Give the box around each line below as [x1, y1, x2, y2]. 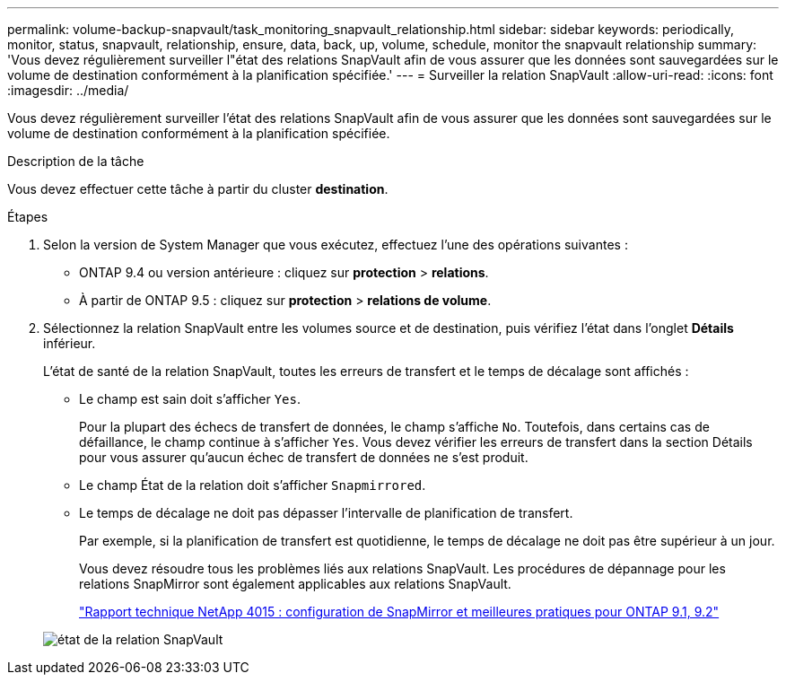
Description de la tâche [7, 153, 144, 169]
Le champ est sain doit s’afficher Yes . [79, 391, 301, 407]
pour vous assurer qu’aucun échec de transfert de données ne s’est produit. [79, 450, 528, 465]
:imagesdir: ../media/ [7, 83, 129, 98]
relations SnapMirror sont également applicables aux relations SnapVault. [79, 576, 511, 591]
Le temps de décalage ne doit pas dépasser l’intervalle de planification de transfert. [79, 505, 573, 520]
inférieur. [43, 336, 96, 351]
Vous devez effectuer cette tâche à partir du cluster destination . [7, 181, 389, 197]
